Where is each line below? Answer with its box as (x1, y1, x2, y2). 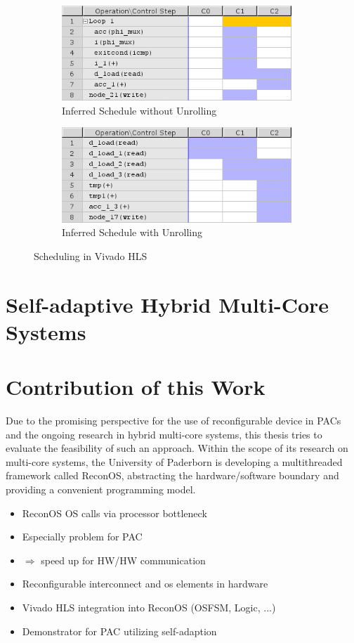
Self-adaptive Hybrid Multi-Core (6, 290, 329, 318)
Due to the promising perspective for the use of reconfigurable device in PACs (6, 413, 341, 428)
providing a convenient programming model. (6, 482, 196, 497)
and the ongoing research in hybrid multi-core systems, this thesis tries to (6, 427, 322, 441)
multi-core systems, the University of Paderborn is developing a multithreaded (6, 454, 343, 469)
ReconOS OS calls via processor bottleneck (22, 505, 207, 520)
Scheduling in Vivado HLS (34, 248, 147, 263)
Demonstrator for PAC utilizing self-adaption (22, 623, 217, 638)
